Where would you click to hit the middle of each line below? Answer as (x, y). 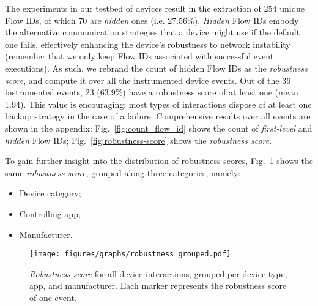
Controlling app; (50, 213)
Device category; (50, 193)
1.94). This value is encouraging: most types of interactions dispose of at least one (158, 104)
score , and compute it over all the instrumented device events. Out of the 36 (148, 80)
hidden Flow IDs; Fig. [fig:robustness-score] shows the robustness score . (139, 140)
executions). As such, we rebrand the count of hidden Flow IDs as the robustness (156, 68)
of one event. (53, 297)
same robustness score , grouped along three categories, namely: (123, 172)
